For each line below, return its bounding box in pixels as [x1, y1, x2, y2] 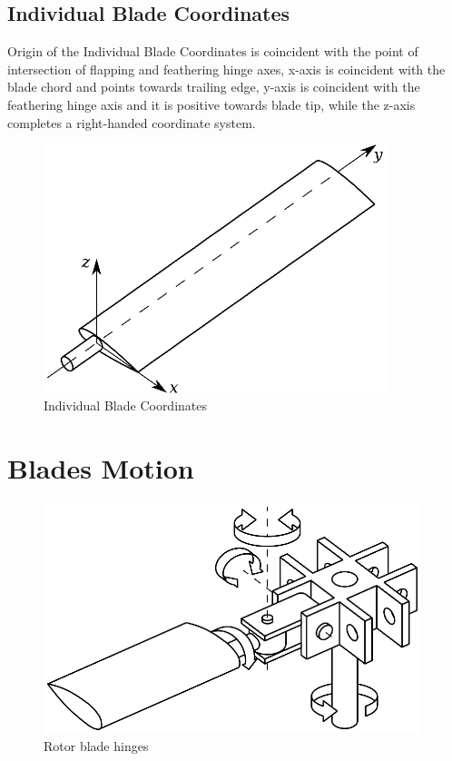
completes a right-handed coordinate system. [7, 113, 256, 132]
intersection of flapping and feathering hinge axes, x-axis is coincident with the [7, 59, 446, 78]
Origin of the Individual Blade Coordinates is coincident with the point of [7, 42, 418, 61]
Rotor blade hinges [44, 736, 149, 756]
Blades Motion [7, 449, 194, 486]
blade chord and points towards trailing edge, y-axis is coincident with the [7, 77, 420, 96]
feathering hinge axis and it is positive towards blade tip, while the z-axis [7, 94, 416, 114]
